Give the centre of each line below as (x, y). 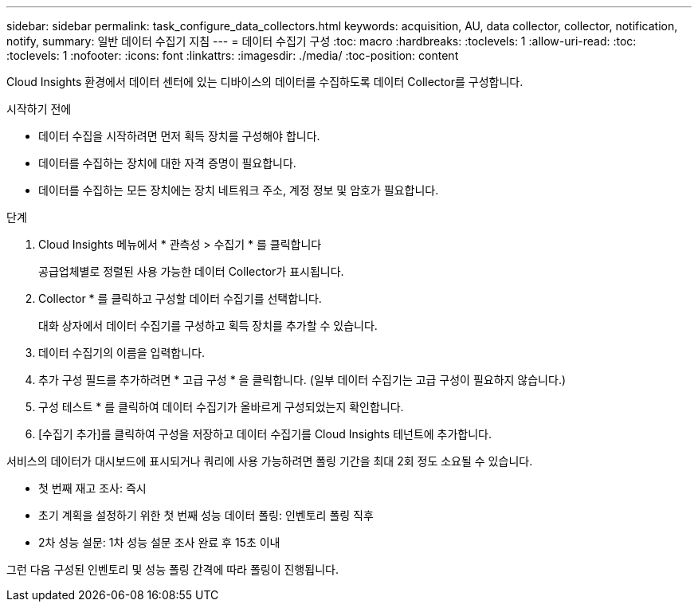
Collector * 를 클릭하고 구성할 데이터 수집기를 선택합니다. (180, 298)
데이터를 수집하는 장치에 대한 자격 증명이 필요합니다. (167, 163)
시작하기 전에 (39, 109)
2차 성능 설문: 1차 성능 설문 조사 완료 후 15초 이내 (159, 542)
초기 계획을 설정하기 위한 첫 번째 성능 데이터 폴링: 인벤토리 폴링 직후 (206, 515)
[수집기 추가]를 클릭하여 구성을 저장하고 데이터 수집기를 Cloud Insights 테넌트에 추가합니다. (265, 434)
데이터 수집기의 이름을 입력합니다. (122, 353)
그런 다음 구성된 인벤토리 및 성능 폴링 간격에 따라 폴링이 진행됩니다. (173, 569)
